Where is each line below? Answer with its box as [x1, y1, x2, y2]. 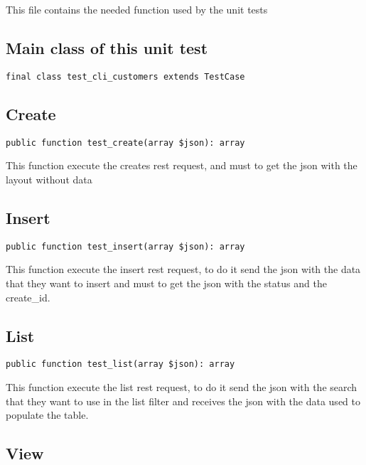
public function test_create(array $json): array [6, 137, 245, 148]
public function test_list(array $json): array [6, 359, 235, 370]
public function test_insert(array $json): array [6, 241, 245, 252]
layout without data [6, 171, 92, 186]
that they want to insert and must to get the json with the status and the [6, 275, 327, 290]
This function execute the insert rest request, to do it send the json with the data [6, 262, 361, 277]
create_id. [6, 289, 50, 304]
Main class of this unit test [6, 36, 208, 58]
